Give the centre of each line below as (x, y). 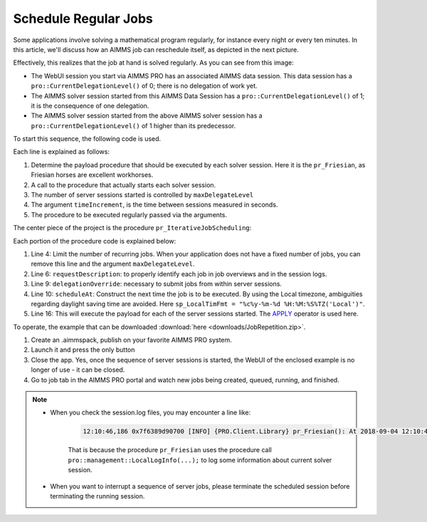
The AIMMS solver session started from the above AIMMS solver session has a (147, 116)
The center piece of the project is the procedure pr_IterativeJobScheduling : (132, 228)
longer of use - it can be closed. (78, 370)
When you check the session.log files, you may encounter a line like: (151, 412)
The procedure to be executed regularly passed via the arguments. (129, 214)
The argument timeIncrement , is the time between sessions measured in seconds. (154, 205)
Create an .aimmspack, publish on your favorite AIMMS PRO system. (132, 340)
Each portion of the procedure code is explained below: (95, 241)
